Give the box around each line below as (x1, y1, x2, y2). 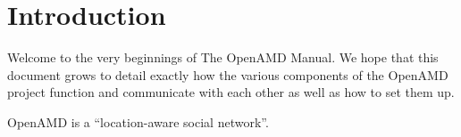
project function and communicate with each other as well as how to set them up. (7, 83, 455, 101)
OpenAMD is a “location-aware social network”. (7, 112, 269, 131)
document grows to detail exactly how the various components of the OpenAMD (7, 65, 448, 84)
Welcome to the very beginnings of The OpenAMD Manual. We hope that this (7, 48, 439, 67)
